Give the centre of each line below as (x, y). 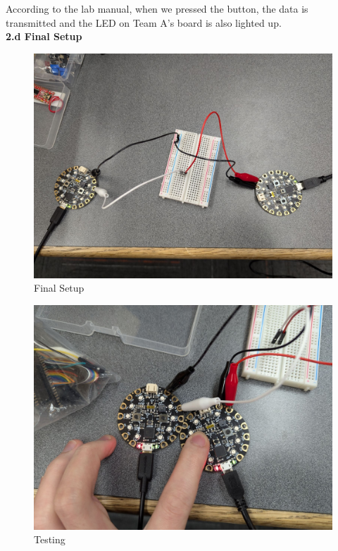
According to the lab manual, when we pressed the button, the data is (157, 8)
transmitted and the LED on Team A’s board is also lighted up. (144, 22)
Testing (50, 539)
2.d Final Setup (44, 36)
